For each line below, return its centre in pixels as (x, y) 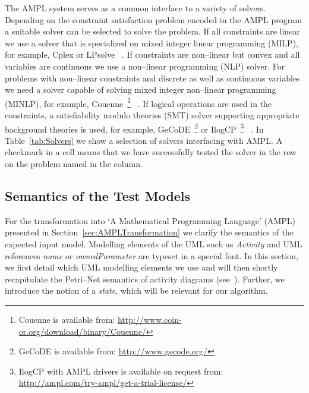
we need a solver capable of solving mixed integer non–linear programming (141, 89)
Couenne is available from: (67, 319)
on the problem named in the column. (74, 164)
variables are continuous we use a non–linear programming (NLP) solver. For (145, 66)
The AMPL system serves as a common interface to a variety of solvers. (135, 8)
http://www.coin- (149, 319)
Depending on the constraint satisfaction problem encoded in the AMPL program (153, 19)
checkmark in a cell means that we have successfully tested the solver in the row (151, 152)
